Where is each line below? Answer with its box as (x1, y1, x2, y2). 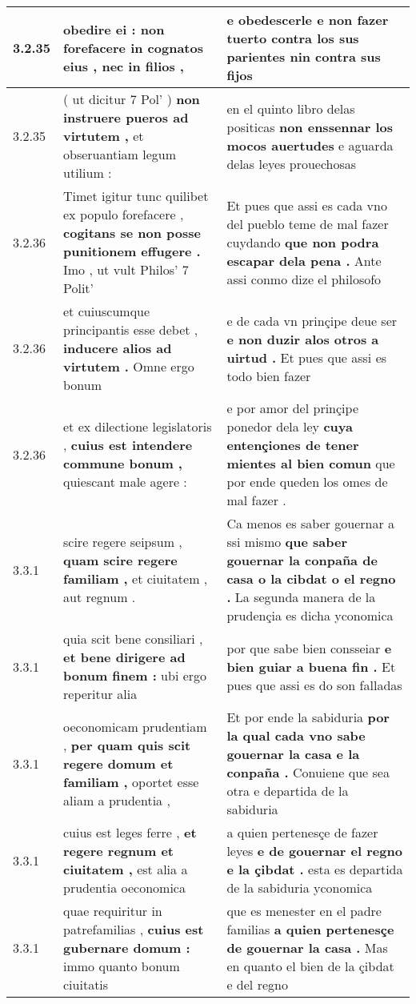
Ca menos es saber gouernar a (226, 514, 395, 532)
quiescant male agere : (63, 472, 187, 491)
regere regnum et (63, 841, 174, 860)
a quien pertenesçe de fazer (226, 823, 378, 841)
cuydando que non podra (226, 232, 379, 251)
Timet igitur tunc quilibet (63, 187, 209, 205)
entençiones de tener (226, 436, 359, 454)
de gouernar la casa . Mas (226, 938, 388, 957)
